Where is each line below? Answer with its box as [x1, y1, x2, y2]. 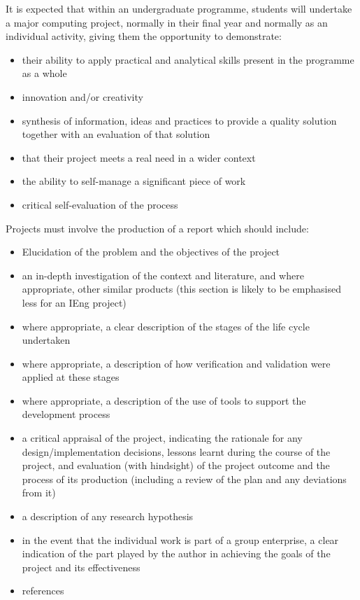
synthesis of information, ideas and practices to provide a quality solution [22, 113, 337, 127]
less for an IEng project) [22, 295, 127, 309]
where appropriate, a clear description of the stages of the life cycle [22, 319, 310, 333]
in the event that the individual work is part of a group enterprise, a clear [22, 532, 339, 547]
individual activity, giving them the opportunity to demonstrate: [6, 29, 282, 43]
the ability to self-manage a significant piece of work [22, 174, 246, 188]
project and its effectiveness [22, 559, 141, 574]
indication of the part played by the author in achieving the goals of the [22, 546, 331, 561]
